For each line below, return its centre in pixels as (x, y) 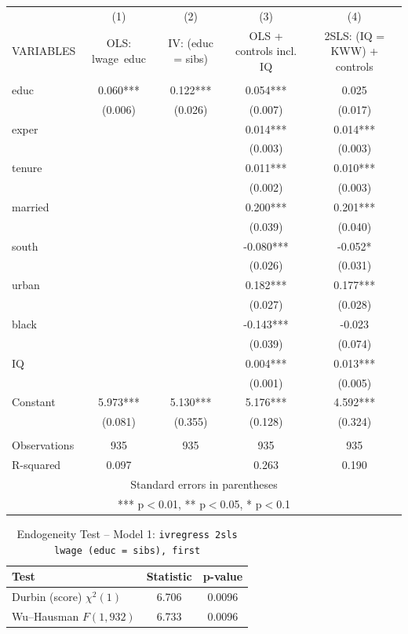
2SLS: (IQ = (355, 35)
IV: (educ (191, 43)
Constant (34, 402)
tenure (27, 168)
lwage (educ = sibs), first (127, 550)
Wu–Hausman (46, 616)
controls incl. (266, 51)
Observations (43, 445)
